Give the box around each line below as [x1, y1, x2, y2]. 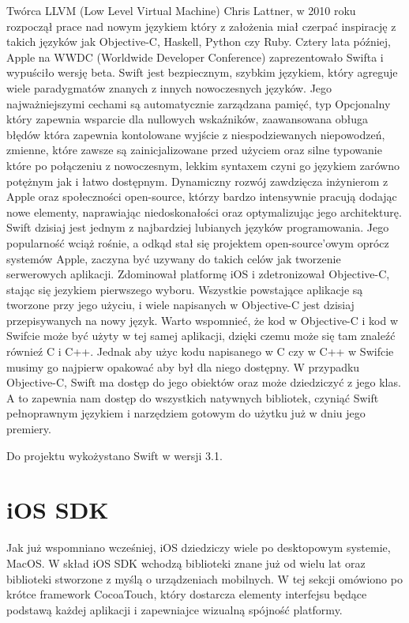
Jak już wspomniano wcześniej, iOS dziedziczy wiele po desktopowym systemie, [6, 539, 391, 556]
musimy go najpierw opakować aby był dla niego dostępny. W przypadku [6, 358, 360, 375]
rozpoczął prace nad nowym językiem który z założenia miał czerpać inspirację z [6, 17, 396, 34]
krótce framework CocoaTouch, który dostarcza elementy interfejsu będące [6, 586, 367, 602]
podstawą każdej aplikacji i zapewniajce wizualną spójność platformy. [6, 601, 343, 617]
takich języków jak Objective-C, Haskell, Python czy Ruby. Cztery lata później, [6, 33, 392, 50]
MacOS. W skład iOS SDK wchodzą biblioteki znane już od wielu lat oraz [6, 554, 366, 571]
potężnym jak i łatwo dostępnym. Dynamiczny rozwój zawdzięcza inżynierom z [6, 172, 388, 189]
